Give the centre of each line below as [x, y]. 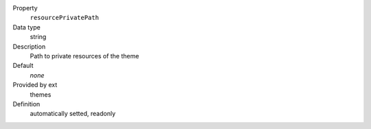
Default [23, 66]
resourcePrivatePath [65, 18]
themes [41, 94]
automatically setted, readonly [73, 114]
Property [25, 8]
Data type [26, 27]
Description [29, 46]
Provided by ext [35, 85]
